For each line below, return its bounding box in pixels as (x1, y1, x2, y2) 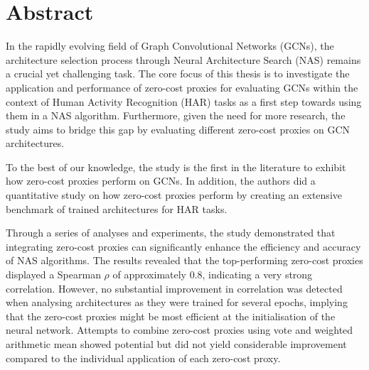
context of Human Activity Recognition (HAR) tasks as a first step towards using (6, 94, 362, 109)
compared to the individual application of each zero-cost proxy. (6, 350, 281, 365)
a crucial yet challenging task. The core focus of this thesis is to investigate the (6, 66, 350, 81)
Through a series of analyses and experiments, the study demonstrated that (6, 225, 336, 240)
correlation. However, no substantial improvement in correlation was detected (6, 281, 343, 295)
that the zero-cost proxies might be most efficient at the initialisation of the (6, 308, 336, 323)
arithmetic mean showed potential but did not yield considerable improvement (6, 337, 347, 351)
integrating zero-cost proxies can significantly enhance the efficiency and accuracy (6, 239, 361, 254)
